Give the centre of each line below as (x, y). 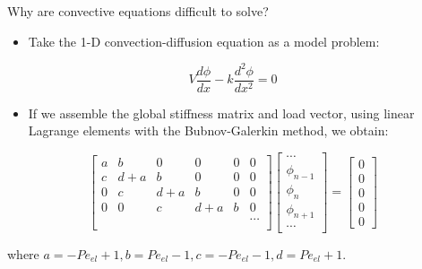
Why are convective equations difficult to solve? (138, 11)
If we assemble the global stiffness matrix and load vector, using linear (221, 113)
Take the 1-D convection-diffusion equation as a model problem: (204, 41)
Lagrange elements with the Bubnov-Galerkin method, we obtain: (208, 130)
